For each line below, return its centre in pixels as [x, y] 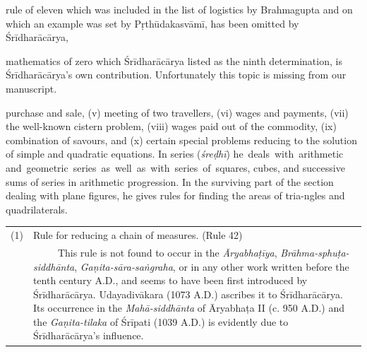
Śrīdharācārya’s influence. [88, 335]
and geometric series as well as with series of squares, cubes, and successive [175, 167]
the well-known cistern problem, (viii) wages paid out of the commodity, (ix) [171, 126]
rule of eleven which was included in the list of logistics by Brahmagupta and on [179, 9]
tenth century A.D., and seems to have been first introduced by [170, 280]
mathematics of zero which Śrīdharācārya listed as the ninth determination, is [174, 60]
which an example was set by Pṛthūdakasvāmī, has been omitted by [152, 23]
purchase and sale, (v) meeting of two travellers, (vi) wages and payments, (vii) [177, 112]
